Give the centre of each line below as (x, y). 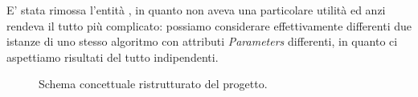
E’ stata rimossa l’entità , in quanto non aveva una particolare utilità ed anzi (196, 10)
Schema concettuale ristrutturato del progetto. (153, 84)
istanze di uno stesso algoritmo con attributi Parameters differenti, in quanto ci (202, 41)
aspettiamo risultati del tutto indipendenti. (113, 57)
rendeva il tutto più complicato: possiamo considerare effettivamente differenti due (209, 25)
